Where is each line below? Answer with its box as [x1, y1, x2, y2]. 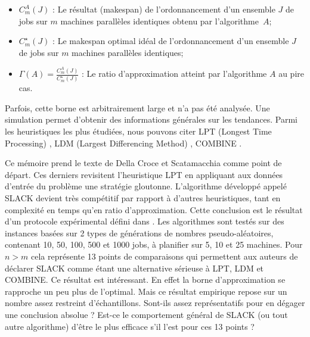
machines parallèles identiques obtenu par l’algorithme [60, 14, 259, 27]
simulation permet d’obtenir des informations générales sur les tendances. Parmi [5, 113, 297, 126]
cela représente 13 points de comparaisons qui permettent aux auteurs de [31, 249, 298, 262]
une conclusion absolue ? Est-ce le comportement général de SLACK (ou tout [5, 308, 288, 320]
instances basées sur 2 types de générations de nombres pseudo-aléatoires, [5, 226, 274, 239]
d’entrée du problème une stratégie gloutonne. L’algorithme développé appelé [5, 180, 287, 192]
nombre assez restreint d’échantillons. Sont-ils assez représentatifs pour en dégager [5, 297, 305, 309]
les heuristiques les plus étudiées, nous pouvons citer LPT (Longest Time [5, 125, 272, 138]
